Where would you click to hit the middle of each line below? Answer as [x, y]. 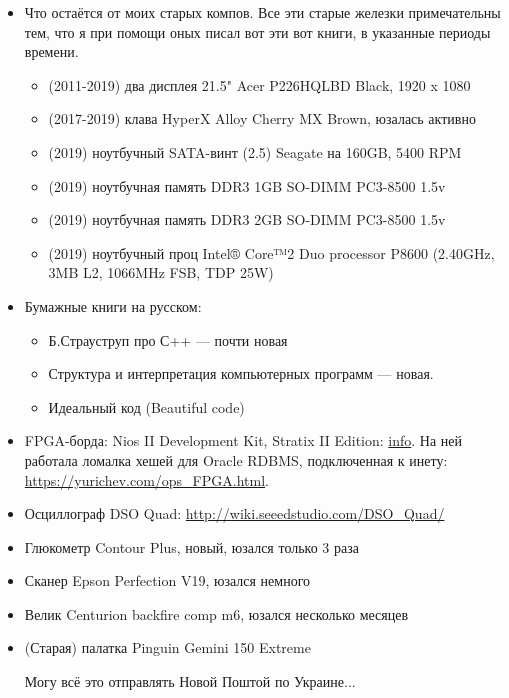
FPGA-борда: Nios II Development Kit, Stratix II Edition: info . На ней [243, 440]
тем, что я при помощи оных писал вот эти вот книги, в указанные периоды [257, 31]
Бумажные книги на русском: [113, 305]
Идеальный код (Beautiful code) [146, 406]
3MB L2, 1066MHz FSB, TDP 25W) [161, 272]
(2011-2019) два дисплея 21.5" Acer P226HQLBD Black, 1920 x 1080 [259, 84]
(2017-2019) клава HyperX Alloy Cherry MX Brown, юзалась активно [262, 118]
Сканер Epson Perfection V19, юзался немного [167, 580]
